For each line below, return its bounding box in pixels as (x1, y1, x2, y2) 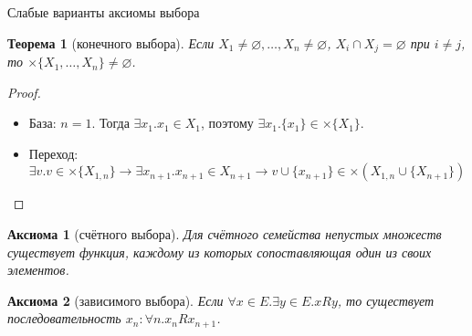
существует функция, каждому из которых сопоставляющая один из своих (7, 242, 432, 261)
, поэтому (201, 113, 254, 132)
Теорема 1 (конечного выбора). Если (7, 33, 215, 52)
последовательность (7, 309, 121, 328)
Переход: (28, 143, 79, 163)
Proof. (7, 82, 41, 101)
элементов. (7, 260, 69, 279)
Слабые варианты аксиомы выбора (7, 3, 200, 21)
